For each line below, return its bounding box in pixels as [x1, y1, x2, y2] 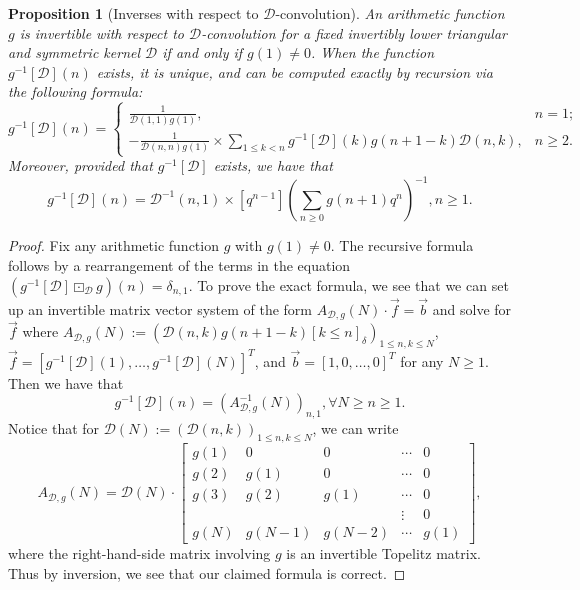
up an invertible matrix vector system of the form [8, 298, 313, 319]
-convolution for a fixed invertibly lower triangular [201, 22, 508, 43]
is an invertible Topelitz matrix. [286, 543, 481, 564]
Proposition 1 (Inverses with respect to [8, 3, 259, 23]
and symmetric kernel [8, 42, 141, 63]
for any [400, 350, 444, 371]
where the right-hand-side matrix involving [8, 543, 271, 564]
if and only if [162, 42, 243, 63]
